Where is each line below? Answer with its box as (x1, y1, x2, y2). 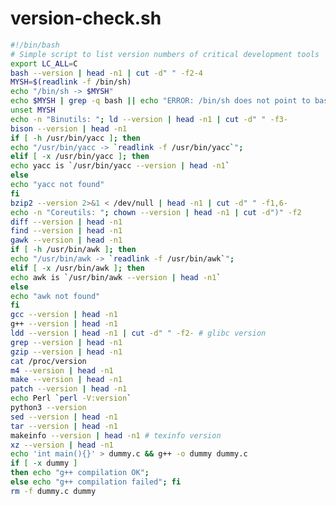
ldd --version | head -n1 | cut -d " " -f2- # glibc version (10, 328, 267, 339)
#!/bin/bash (10, 40, 60, 50)
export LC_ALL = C (10, 58, 78, 69)
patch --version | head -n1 (10, 384, 128, 394)
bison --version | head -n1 (10, 123, 128, 134)
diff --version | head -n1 (10, 217, 123, 227)
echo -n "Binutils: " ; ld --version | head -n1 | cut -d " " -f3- (10, 114, 289, 124)
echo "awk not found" (10, 291, 101, 301)
